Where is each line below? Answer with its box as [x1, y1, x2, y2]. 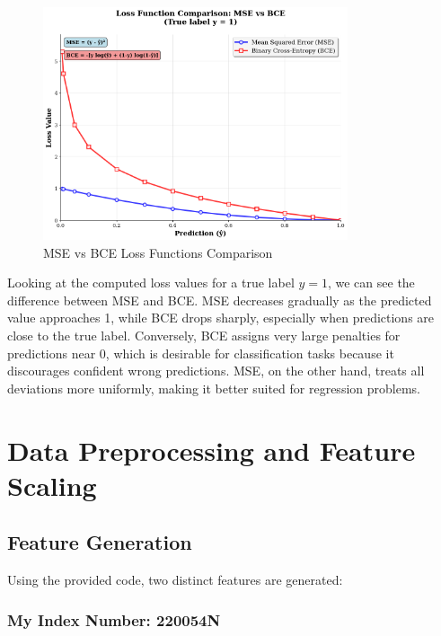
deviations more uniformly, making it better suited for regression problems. [7, 378, 420, 397]
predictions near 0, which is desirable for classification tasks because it [7, 343, 394, 362]
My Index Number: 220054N [7, 608, 221, 631]
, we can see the [327, 273, 415, 292]
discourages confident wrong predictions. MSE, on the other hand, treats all [7, 361, 425, 380]
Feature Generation [7, 528, 192, 556]
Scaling [7, 466, 97, 503]
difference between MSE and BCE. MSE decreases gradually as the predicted [7, 290, 432, 309]
